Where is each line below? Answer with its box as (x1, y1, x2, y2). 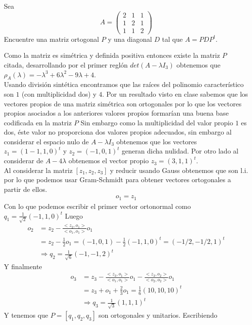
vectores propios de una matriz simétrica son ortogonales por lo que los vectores (4, 98, 242, 108)
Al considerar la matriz (4, 165, 73, 175)
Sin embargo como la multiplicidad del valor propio (80, 117, 233, 127)
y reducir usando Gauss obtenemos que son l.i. (110, 165, 248, 175)
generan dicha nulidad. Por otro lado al (121, 146, 238, 156)
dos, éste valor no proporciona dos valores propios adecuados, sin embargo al (4, 127, 232, 137)
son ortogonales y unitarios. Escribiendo (98, 309, 218, 320)
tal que (162, 34, 183, 44)
